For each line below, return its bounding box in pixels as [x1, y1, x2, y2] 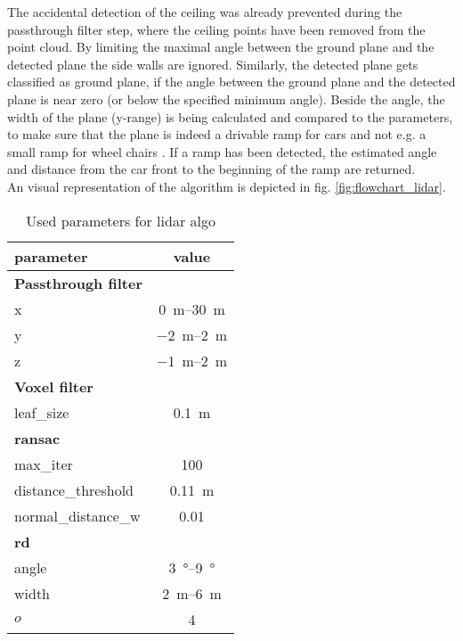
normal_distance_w [14, 505, 141, 526]
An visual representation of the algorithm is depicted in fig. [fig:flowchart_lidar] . [7, 177, 446, 195]
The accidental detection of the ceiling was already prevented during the [7, 3, 402, 21]
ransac [14, 427, 61, 448]
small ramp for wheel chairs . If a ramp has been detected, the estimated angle [7, 142, 437, 160]
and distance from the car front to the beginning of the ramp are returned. [7, 160, 416, 178]
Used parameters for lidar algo [26, 210, 215, 231]
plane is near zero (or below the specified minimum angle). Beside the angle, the [7, 89, 445, 108]
